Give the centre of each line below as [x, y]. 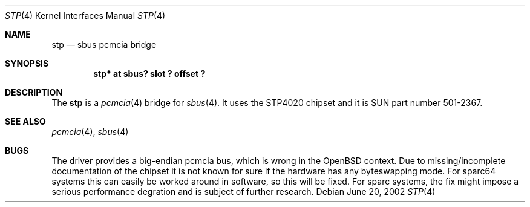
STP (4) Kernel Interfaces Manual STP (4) [85, 15]
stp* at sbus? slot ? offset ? [149, 74]
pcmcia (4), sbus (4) [90, 132]
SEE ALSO [25, 121]
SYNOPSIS [27, 63]
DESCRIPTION [34, 92]
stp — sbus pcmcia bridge [104, 44]
